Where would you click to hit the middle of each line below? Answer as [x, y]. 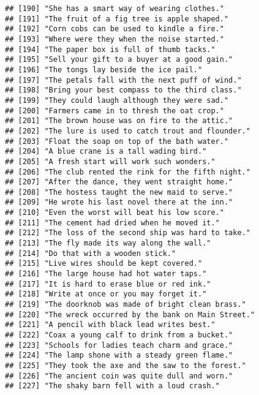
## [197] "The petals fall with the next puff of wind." [123, 80]
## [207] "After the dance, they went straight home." [119, 182]
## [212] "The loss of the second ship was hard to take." [128, 233]
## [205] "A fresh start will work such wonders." [110, 161]
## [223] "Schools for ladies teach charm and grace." [119, 345]
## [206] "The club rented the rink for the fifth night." [128, 172]
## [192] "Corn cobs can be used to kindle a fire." [114, 29]
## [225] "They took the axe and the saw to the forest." [126, 365]
